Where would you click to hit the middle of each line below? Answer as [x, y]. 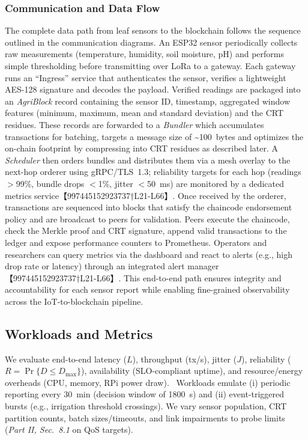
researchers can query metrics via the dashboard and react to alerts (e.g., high [149, 254]
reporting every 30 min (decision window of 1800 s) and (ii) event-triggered [145, 394]
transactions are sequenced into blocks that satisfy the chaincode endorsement [149, 207]
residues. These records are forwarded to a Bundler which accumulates [134, 124]
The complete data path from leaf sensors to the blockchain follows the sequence [153, 30]
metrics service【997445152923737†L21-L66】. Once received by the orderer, [146, 195]
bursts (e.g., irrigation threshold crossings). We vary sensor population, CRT [146, 406]
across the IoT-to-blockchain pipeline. [74, 301]
